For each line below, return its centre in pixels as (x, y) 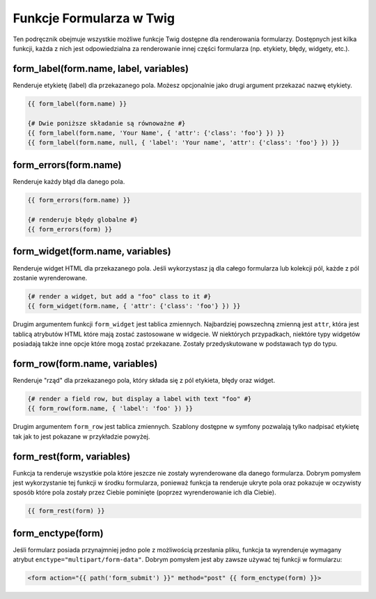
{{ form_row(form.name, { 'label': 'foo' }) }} (110, 409)
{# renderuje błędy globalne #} (83, 219)
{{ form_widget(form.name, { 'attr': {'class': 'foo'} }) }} (134, 306)
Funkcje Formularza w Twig (94, 18)
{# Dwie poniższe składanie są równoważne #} (107, 123)
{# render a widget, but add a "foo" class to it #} (119, 296)
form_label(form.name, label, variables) (101, 69)
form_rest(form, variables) (72, 456)
